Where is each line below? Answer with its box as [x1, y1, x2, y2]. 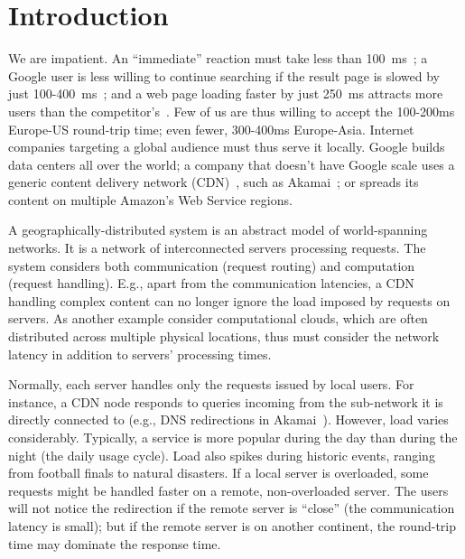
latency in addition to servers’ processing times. [8, 344, 272, 363]
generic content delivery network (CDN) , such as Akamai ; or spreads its [8, 172, 419, 191]
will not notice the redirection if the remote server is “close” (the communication [8, 498, 455, 517]
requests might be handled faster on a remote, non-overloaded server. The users [8, 480, 449, 499]
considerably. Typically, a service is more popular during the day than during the [8, 428, 458, 446]
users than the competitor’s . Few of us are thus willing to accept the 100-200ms [8, 101, 455, 120]
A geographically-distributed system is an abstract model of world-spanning [8, 220, 428, 239]
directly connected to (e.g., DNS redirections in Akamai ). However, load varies [8, 410, 449, 429]
